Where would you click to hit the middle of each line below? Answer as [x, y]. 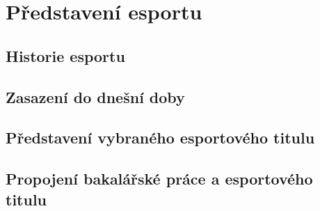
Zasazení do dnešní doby [95, 96]
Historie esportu [65, 55]
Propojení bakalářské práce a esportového [159, 179]
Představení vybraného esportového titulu [160, 138]
